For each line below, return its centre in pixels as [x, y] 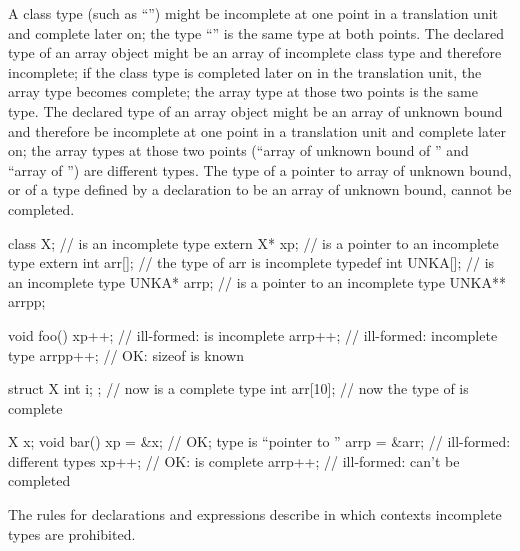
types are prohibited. [72, 533]
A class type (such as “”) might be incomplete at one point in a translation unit [253, 13]
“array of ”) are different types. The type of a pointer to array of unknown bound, [260, 169]
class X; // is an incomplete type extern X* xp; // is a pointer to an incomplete [253, 242]
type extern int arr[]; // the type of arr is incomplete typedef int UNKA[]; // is [251, 262]
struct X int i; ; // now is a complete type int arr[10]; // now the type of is [238, 388]
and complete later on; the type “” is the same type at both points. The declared [256, 32]
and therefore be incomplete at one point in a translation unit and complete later [257, 130]
